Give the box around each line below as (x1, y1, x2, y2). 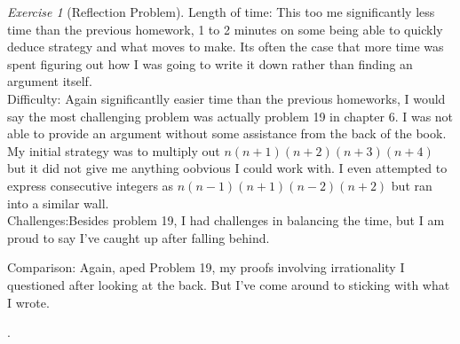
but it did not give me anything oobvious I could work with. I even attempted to (7, 159, 448, 177)
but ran (391, 176, 432, 194)
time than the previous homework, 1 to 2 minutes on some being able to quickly (7, 20, 443, 38)
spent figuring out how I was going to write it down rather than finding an (7, 54, 413, 73)
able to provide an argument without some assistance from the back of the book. (7, 124, 447, 143)
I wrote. (7, 293, 50, 311)
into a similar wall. (7, 193, 109, 212)
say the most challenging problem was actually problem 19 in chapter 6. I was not (7, 106, 454, 125)
